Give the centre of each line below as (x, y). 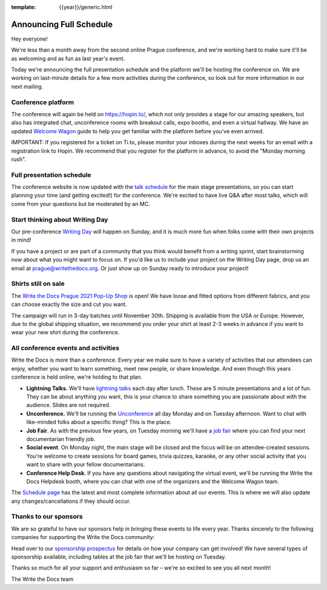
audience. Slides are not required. (68, 405)
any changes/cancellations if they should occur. (71, 501)
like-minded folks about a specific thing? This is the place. (99, 422)
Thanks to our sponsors (47, 517)
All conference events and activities (65, 348)
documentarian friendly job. (61, 439)
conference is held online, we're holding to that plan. (77, 377)
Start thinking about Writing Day (60, 219)
